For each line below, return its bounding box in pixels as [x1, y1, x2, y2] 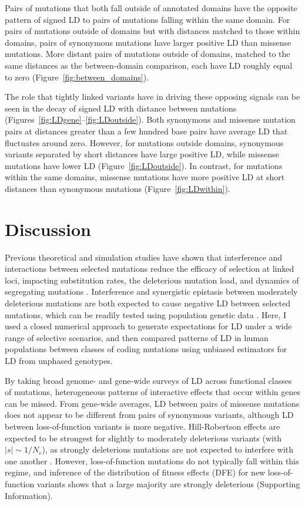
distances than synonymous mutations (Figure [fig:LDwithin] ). [5, 182, 230, 194]
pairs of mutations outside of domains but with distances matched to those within [5, 25, 300, 37]
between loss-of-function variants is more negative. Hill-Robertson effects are [5, 420, 280, 432]
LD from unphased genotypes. [5, 354, 113, 366]
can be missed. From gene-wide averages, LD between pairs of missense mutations [5, 397, 300, 409]
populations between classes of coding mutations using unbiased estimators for [5, 343, 287, 355]
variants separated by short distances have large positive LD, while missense [5, 148, 279, 160]
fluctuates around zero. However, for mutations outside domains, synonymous [5, 136, 284, 149]
